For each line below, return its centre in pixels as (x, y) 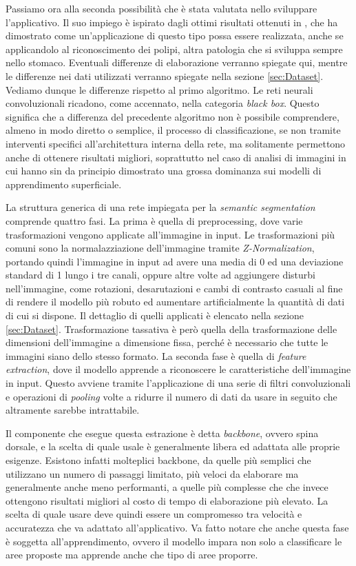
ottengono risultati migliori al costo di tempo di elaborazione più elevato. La (167, 500)
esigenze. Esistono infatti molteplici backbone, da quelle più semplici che (158, 460)
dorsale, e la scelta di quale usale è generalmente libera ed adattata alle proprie (173, 446)
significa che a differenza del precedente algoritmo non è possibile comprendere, (172, 116)
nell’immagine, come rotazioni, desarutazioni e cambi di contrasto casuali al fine (174, 288)
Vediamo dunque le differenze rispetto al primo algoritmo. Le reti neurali (159, 89)
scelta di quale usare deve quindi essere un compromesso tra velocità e (154, 514)
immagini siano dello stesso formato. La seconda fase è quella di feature (156, 355)
